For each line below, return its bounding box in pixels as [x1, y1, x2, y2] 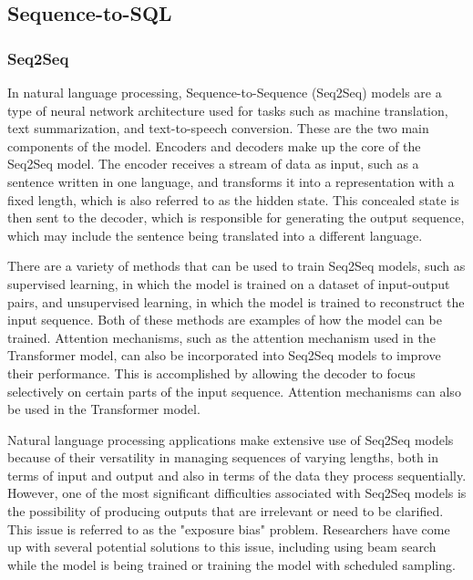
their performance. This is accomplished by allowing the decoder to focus [7, 363, 416, 382]
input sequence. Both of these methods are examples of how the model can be [7, 310, 442, 329]
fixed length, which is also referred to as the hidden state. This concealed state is [7, 190, 459, 209]
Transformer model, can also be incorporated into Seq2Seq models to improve [7, 346, 441, 365]
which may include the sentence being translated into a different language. [7, 225, 423, 244]
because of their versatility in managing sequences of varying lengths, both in [7, 448, 439, 467]
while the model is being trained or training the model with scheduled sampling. [7, 554, 456, 574]
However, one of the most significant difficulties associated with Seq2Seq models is [7, 483, 467, 502]
